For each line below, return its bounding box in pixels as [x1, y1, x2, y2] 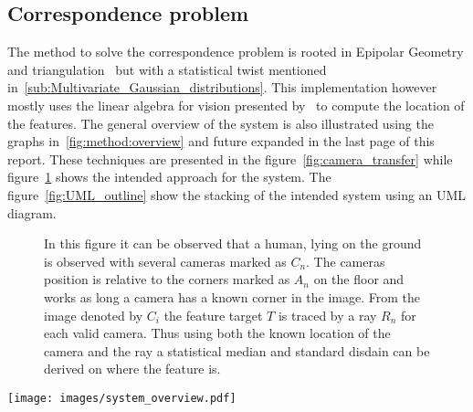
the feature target [163, 305, 263, 324]
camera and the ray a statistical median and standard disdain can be [44, 341, 430, 360]
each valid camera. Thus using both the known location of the [44, 323, 391, 343]
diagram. [7, 203, 57, 222]
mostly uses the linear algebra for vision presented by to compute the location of [7, 95, 465, 114]
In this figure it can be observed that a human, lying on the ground [44, 234, 422, 253]
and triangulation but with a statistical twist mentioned [7, 59, 327, 79]
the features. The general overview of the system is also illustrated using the [7, 113, 434, 132]
